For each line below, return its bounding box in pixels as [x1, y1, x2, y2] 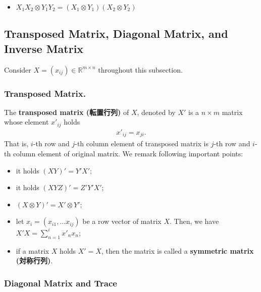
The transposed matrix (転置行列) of [4, 106, 129, 117]
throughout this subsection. [98, 64, 183, 75]
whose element [4, 116, 49, 127]
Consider [4, 64, 31, 75]
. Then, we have [169, 216, 219, 226]
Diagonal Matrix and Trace [4, 276, 117, 289]
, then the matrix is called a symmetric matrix [101, 245, 254, 256]
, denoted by [137, 106, 176, 117]
